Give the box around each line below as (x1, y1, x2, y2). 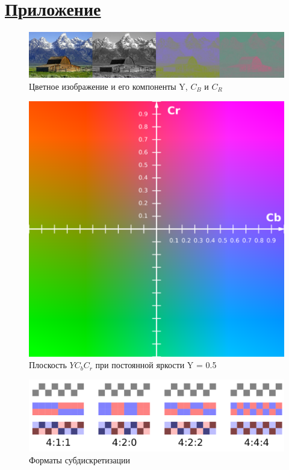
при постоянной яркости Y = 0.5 (95, 359, 217, 371)
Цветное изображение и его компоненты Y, (29, 80, 188, 92)
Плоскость (29, 359, 67, 371)
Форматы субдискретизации (29, 453, 130, 466)
